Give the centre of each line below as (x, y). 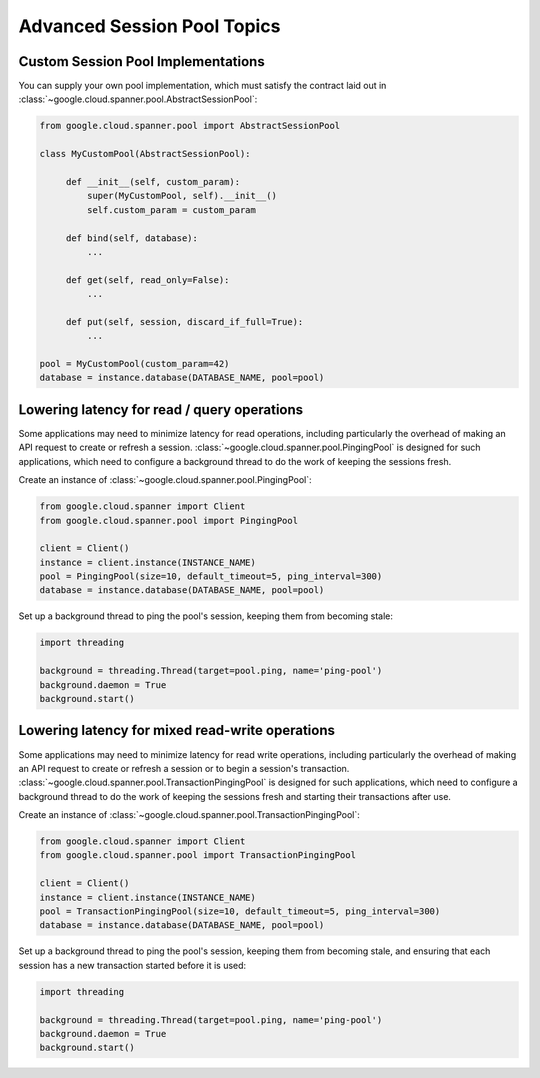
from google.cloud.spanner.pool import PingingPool (169, 520)
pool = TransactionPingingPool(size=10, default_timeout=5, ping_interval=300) (240, 911)
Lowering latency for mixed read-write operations (176, 730)
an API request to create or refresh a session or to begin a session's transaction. (184, 768)
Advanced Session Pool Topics (149, 26)
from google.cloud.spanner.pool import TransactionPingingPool (198, 855)
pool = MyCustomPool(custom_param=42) (134, 364)
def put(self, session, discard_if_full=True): (184, 321)
